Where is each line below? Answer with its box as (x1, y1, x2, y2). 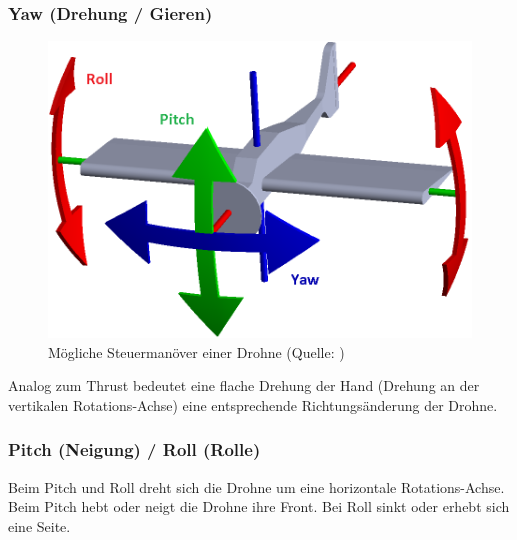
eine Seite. (8, 515, 71, 536)
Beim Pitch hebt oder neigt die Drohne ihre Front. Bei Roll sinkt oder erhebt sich (8, 496, 510, 517)
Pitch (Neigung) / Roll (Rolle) (8, 437, 261, 462)
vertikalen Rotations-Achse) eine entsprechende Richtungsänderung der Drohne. (8, 394, 498, 415)
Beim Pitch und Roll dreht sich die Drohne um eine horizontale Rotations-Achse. (8, 476, 505, 497)
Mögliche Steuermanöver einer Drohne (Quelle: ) (48, 341, 345, 362)
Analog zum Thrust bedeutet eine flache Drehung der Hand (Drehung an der (8, 375, 480, 396)
